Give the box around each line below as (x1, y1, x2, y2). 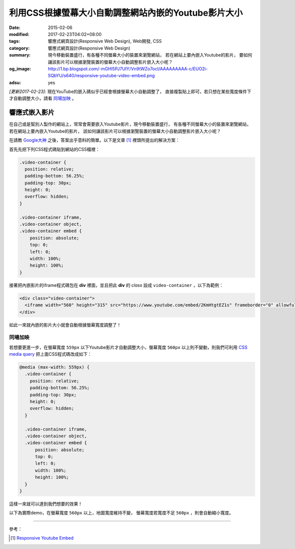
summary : (9, 52, 31, 58)
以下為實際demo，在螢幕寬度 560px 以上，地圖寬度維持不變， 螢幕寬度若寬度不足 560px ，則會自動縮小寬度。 (9, 510, 234, 516)
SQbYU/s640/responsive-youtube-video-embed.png (48, 73, 155, 79)
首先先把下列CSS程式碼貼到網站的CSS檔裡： (9, 146, 100, 152)
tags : (9, 38, 20, 44)
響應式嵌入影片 (9, 108, 55, 117)
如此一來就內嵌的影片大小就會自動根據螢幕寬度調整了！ (9, 322, 121, 328)
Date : (9, 25, 21, 30)
